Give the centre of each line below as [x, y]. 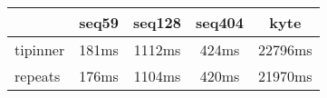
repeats [38, 76]
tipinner [40, 49]
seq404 [220, 22]
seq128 [158, 22]
